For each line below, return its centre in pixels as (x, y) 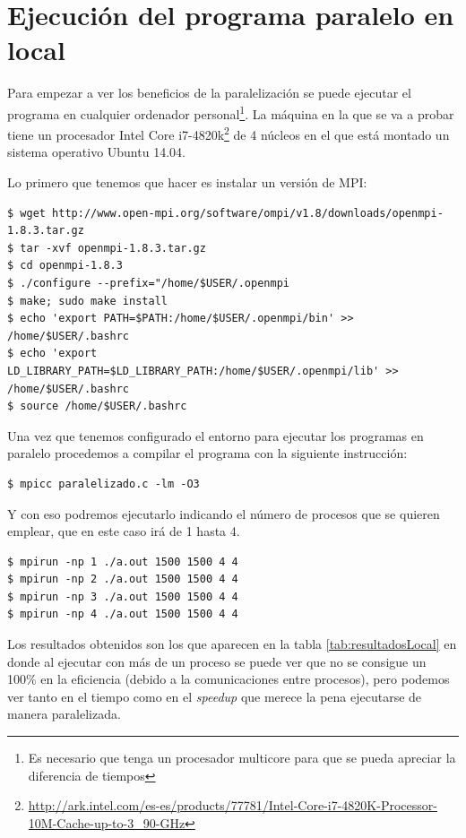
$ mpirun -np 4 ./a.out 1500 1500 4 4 (123, 614)
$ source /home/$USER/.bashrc (97, 406)
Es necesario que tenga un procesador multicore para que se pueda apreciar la (242, 758)
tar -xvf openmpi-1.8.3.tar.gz (113, 248)
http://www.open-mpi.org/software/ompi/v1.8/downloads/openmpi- (248, 213)
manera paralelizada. (64, 714)
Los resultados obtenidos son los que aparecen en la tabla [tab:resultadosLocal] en (232, 644)
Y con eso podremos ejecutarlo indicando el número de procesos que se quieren (224, 513)
